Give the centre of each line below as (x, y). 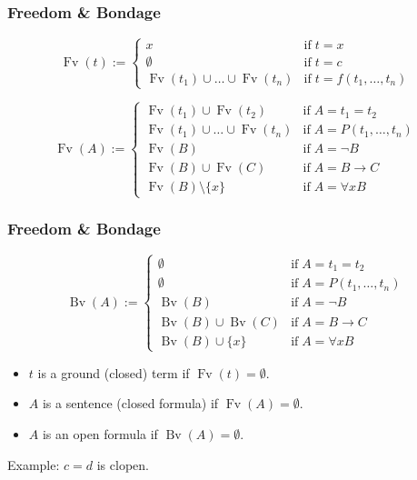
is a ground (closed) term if (114, 372)
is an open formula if (100, 433)
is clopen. (123, 464)
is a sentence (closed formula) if (130, 403)
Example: (34, 464)
